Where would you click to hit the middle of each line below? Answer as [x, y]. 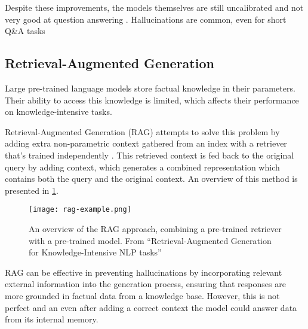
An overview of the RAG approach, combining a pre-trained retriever [155, 228]
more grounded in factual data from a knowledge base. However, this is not [142, 295]
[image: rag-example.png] [80, 210]
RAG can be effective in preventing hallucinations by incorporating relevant [144, 272]
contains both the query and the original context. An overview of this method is [151, 179]
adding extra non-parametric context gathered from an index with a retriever [146, 143]
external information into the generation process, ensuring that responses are [145, 284]
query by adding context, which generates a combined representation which [142, 167]
